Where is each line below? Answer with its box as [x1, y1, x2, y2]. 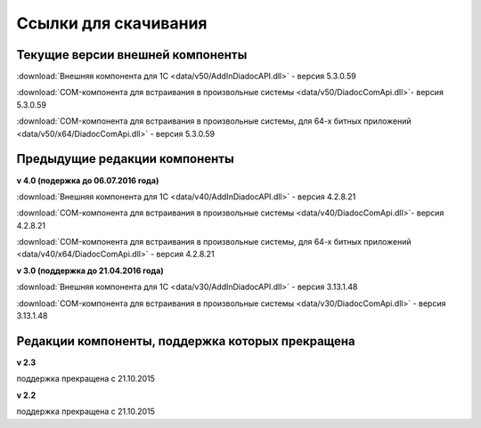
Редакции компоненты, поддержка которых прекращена [16, 334, 355, 349]
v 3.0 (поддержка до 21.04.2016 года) [16, 265, 164, 276]
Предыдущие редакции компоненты [16, 151, 235, 166]
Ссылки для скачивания [16, 13, 208, 33]
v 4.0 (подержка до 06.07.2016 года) [16, 174, 159, 186]
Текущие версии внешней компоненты [16, 47, 248, 62]
